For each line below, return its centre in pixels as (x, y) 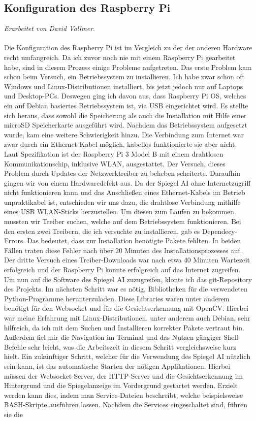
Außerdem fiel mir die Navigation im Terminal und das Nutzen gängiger (113, 337)
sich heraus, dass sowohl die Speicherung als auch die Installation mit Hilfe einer (125, 115)
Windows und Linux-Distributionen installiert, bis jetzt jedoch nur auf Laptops (124, 86)
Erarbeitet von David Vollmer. (49, 28)
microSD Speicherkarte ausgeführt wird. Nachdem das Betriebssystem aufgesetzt (126, 125)
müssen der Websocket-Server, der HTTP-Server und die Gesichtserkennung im (124, 375)
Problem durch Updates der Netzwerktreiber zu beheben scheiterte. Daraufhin (122, 173)
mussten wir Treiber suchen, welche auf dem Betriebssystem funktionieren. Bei (123, 221)
